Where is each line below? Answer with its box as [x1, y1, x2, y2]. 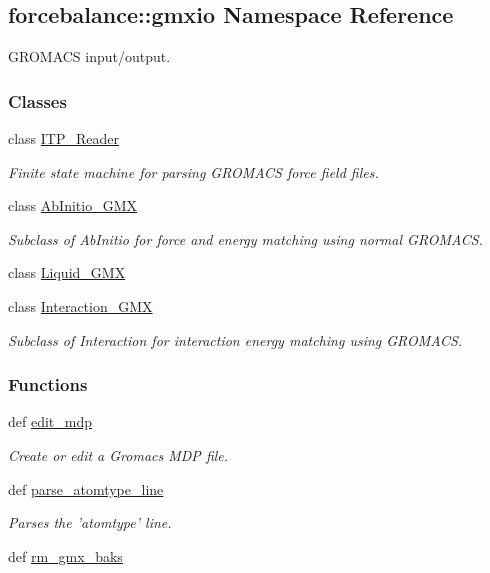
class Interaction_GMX [8, 295, 153, 316]
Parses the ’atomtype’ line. [8, 512, 172, 533]
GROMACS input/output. [8, 46, 171, 67]
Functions [8, 372, 88, 397]
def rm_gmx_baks [8, 545, 123, 566]
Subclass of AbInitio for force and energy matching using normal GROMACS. [8, 228, 483, 249]
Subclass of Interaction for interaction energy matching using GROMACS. [8, 329, 463, 350]
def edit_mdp [8, 411, 93, 432]
